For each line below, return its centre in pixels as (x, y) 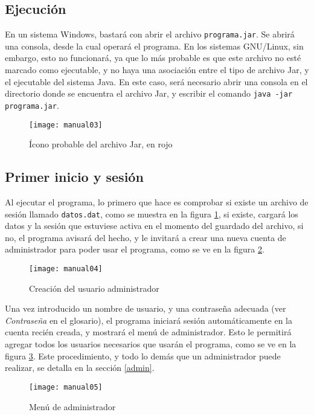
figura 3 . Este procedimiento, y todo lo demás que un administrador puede (143, 355)
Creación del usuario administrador (94, 288)
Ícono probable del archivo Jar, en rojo (101, 144)
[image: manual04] (66, 269)
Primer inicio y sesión (74, 177)
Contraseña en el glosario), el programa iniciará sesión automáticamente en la (149, 320)
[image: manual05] (66, 387)
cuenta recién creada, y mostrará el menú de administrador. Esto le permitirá (148, 332)
